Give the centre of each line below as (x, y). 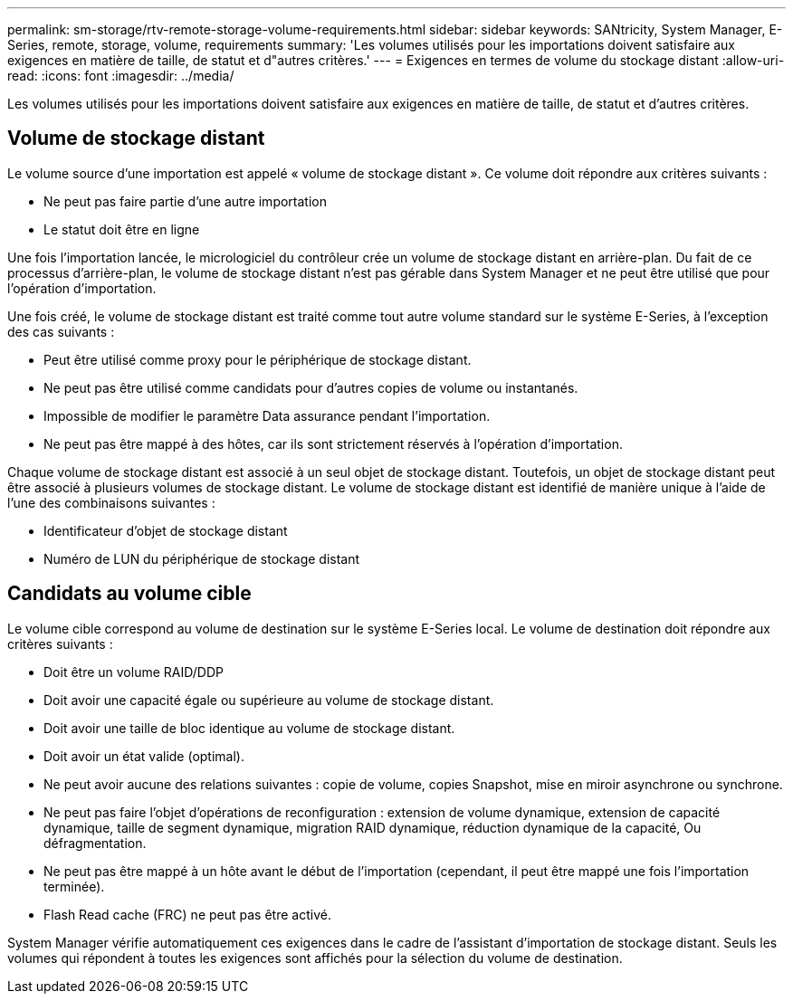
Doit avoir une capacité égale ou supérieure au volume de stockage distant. (269, 700)
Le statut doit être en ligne (122, 229)
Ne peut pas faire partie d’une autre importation (185, 201)
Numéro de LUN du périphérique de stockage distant (202, 558)
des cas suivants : (61, 331)
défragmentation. (95, 843)
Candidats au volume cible (129, 594)
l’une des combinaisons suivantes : (111, 502)
